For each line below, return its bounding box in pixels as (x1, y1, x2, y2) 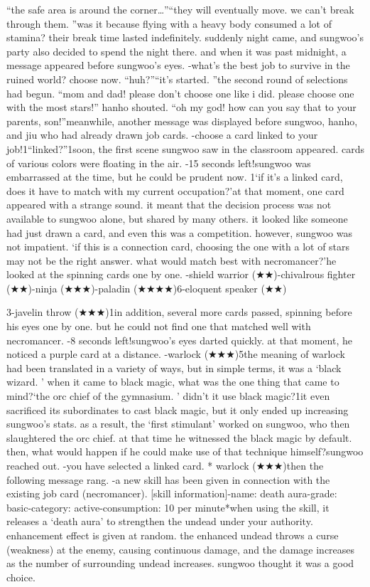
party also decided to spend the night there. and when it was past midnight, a (6, 43, 347, 58)
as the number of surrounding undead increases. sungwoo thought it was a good (6, 556, 354, 571)
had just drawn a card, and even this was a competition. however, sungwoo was (6, 225, 352, 240)
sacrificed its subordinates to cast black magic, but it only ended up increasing (6, 402, 349, 417)
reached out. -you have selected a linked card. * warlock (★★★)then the (6, 458, 324, 472)
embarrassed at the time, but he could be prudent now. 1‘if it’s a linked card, (6, 169, 343, 184)
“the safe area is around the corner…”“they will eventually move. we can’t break (6, 2, 354, 16)
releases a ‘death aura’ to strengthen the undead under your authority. (6, 514, 313, 529)
